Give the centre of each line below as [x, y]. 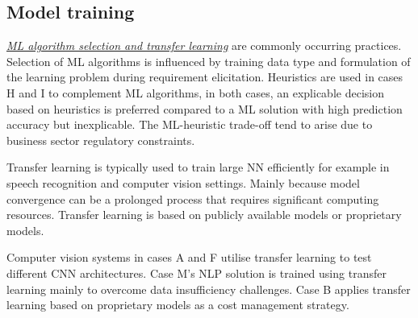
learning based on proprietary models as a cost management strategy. [178, 305]
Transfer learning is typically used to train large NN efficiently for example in [198, 167]
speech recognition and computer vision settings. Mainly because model [183, 182]
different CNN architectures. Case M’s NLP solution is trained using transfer [196, 273]
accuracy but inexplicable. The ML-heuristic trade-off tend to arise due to [190, 124]
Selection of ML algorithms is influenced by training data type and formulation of [209, 61]
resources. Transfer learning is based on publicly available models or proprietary [204, 215]
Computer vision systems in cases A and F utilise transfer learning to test [189, 257]
